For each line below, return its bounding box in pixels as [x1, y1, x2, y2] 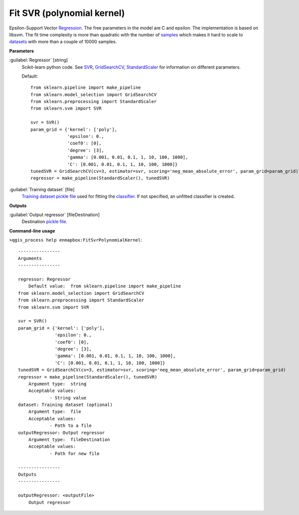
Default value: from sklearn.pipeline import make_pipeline [28, 283, 181, 289]
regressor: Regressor [18, 276, 71, 282]
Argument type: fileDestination [28, 437, 111, 443]
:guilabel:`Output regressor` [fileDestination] [9, 212, 100, 218]
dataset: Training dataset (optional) [18, 402, 113, 408]
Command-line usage [9, 228, 55, 234]
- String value [49, 395, 87, 400]
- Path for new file [49, 451, 100, 456]
